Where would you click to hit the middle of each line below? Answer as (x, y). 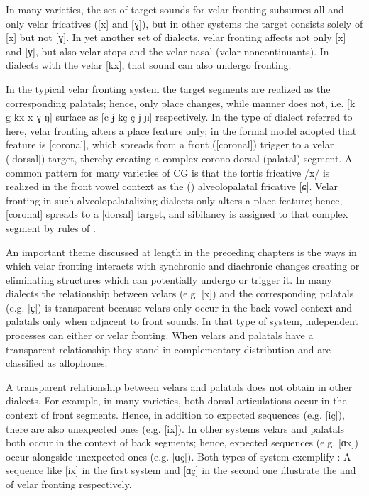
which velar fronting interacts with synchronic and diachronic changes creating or (183, 266)
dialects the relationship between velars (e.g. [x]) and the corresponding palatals (180, 293)
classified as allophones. (57, 363)
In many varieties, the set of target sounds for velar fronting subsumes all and (175, 9)
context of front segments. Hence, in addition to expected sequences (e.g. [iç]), (175, 415)
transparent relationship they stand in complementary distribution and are (168, 349)
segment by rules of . (51, 227)
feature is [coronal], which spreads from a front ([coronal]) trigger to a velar (170, 144)
